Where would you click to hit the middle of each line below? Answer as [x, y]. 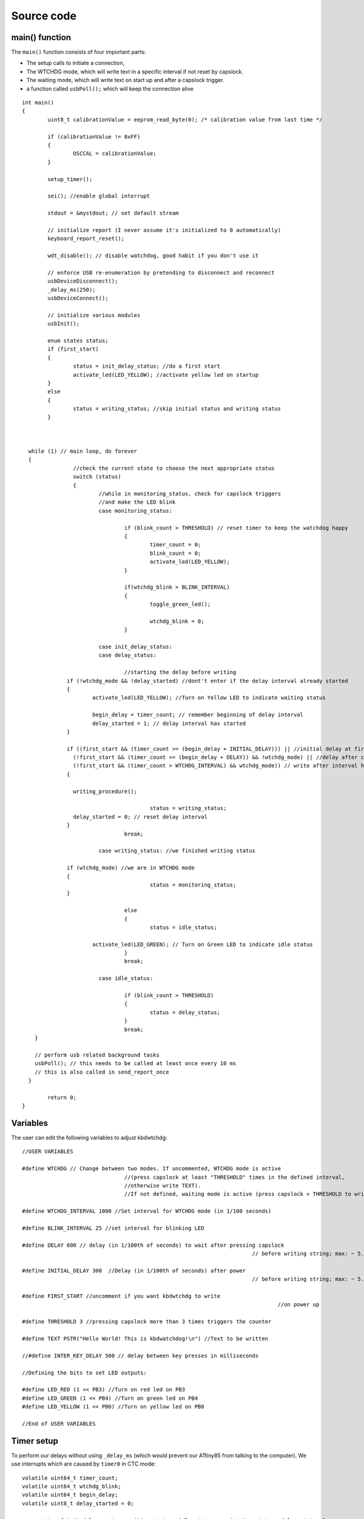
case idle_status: [126, 979]
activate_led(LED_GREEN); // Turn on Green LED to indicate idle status [203, 944]
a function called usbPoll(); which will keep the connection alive [110, 89]
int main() [38, 103]
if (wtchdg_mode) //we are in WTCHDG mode [131, 868]
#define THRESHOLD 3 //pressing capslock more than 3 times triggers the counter [147, 1322]
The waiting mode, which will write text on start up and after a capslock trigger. [125, 80]
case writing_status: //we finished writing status [177, 851]
